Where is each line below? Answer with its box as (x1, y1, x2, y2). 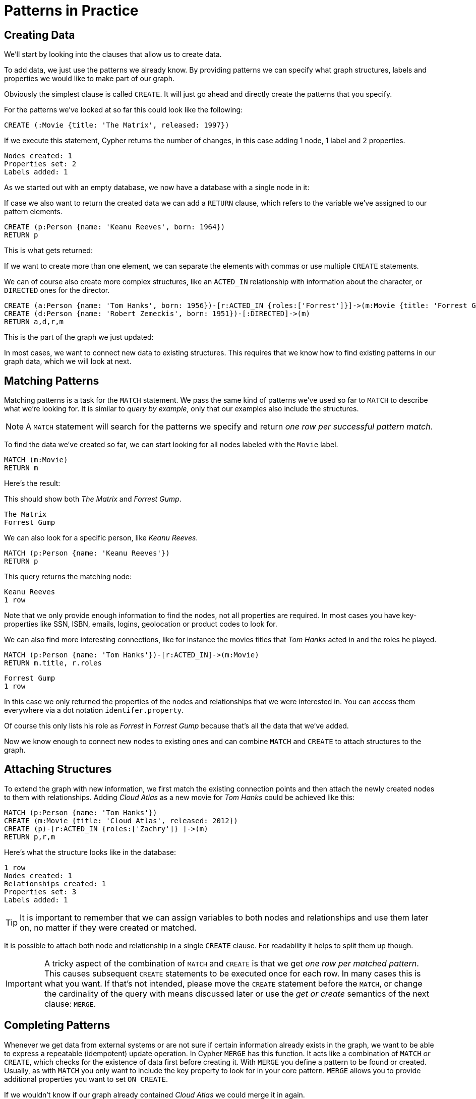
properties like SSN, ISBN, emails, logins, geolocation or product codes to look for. (4, 620, 277, 629)
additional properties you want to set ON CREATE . (4, 1074, 168, 1083)
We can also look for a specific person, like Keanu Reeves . (4, 533, 198, 542)
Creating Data (4, 28, 75, 41)
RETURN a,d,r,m (4, 318, 64, 326)
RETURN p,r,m (4, 832, 55, 841)
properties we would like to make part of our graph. (4, 74, 174, 83)
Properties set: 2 (4, 160, 77, 168)
